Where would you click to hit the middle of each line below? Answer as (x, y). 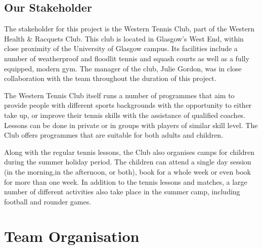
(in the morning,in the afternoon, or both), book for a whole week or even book (127, 171)
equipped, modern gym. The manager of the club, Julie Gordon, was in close (123, 68)
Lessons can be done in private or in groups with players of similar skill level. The (131, 125)
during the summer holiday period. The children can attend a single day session (128, 162)
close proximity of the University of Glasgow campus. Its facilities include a (121, 48)
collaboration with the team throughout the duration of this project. (110, 78)
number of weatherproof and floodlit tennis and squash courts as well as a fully (127, 58)
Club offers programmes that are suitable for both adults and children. (114, 135)
